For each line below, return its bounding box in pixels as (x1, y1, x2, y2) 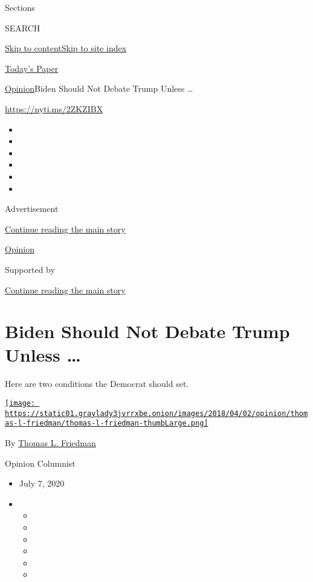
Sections (5, 1, 35, 13)
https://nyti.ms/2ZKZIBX (5, 102, 103, 115)
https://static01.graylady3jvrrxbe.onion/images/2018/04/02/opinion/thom (5, 409, 308, 418)
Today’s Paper (5, 62, 59, 74)
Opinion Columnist (5, 456, 76, 469)
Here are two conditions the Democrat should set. (5, 377, 189, 390)
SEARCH (5, 21, 40, 34)
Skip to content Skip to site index (5, 42, 127, 54)
